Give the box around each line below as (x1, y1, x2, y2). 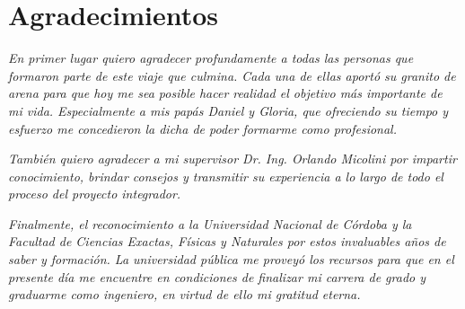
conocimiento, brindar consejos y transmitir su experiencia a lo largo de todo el (8, 166, 443, 185)
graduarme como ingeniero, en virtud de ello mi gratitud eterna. (8, 285, 361, 304)
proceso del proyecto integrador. (8, 184, 181, 203)
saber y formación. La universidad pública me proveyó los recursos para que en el (8, 250, 454, 269)
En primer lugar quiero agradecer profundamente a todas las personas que (8, 49, 414, 67)
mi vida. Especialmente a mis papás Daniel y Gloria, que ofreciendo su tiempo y (8, 101, 449, 119)
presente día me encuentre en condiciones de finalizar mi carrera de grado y (8, 267, 426, 286)
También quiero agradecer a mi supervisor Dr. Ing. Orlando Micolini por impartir (8, 149, 457, 168)
